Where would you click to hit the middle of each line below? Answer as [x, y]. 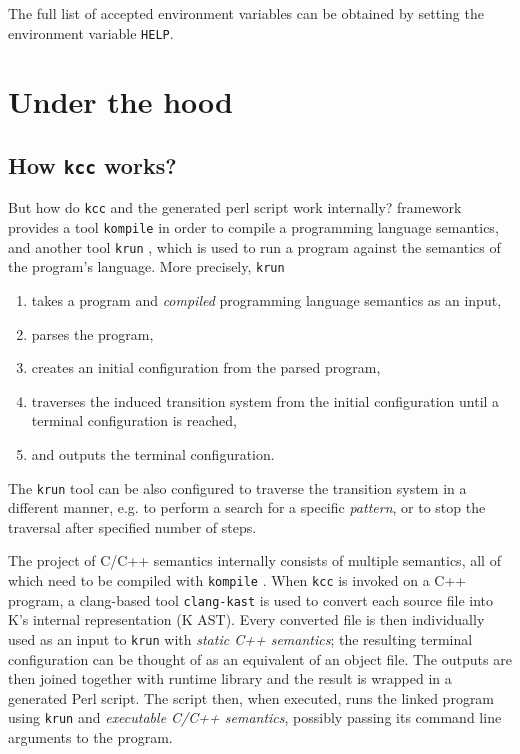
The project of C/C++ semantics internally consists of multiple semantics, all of [254, 560]
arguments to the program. [90, 737]
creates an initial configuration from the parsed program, [206, 367]
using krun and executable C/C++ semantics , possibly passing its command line [255, 717]
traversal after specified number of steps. [132, 526]
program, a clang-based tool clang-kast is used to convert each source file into [251, 599]
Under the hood [120, 101]
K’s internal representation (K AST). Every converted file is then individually [246, 619]
